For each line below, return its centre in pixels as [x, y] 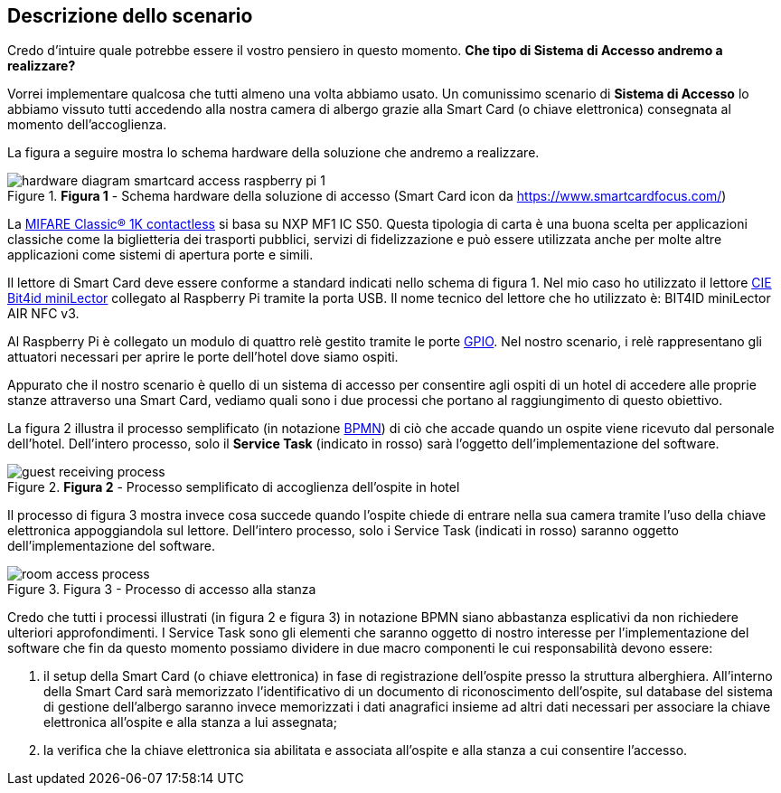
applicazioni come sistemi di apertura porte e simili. [160, 255]
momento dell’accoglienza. [87, 125]
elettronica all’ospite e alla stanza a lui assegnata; [190, 722]
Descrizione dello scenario [130, 16]
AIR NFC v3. [43, 314]
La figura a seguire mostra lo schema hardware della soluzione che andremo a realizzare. [273, 153]
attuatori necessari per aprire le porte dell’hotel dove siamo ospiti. [203, 357]
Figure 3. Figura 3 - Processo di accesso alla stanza [162, 590]
